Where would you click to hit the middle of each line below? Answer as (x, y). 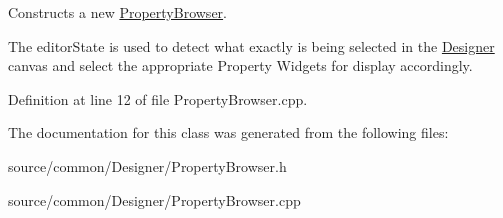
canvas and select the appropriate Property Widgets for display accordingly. (240, 65)
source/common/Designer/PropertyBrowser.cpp (154, 199)
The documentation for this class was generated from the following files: (228, 132)
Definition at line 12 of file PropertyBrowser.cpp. (158, 98)
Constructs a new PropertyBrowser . (117, 12)
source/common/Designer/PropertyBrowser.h (147, 165)
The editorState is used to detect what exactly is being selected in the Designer (251, 45)
